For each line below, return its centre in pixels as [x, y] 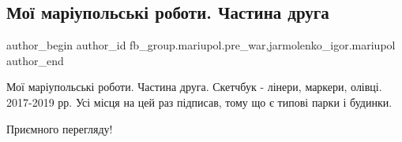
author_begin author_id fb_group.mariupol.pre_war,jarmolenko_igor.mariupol [201, 45]
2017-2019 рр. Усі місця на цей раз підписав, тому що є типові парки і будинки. [199, 102]
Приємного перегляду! [60, 128]
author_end [35, 60]
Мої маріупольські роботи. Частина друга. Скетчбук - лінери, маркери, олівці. [194, 87]
